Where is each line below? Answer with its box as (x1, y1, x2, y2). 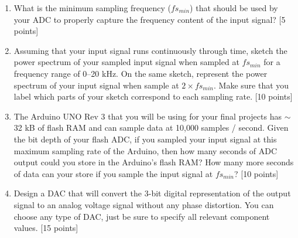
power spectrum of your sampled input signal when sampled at (13, 56, 239, 68)
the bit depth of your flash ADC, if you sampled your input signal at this (13, 132, 277, 145)
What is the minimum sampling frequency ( (13, 2, 171, 13)
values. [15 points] (13, 222, 78, 234)
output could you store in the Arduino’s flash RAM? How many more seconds (13, 156, 294, 168)
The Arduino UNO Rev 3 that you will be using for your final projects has (13, 110, 282, 122)
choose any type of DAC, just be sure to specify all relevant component (13, 210, 270, 222)
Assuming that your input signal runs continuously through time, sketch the (13, 44, 287, 56)
